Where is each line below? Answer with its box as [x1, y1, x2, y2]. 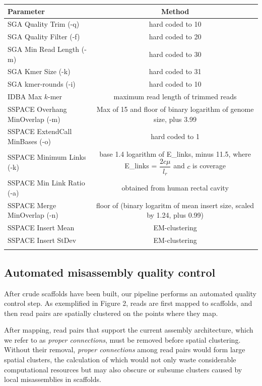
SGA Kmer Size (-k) [8, 66, 71, 77]
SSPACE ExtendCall [8, 126, 72, 137]
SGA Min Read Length [8, 44, 80, 54]
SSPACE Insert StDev [8, 234, 77, 245]
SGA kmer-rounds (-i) [8, 79, 76, 89]
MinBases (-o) [8, 136, 51, 147]
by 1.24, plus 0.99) [147, 210, 204, 220]
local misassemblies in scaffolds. [4, 374, 101, 384]
